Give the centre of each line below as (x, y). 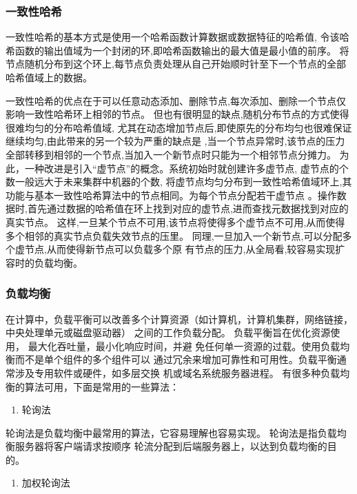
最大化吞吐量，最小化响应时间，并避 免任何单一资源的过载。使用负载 (184, 346)
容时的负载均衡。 (44, 262)
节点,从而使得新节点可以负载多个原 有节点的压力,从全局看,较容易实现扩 (185, 249)
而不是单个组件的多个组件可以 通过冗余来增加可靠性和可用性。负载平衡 (176, 359)
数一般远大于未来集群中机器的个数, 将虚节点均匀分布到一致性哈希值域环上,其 (179, 182)
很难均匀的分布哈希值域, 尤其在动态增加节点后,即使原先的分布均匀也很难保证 (179, 127)
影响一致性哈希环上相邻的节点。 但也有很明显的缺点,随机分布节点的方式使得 (177, 114)
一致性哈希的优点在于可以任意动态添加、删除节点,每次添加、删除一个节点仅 (176, 100)
